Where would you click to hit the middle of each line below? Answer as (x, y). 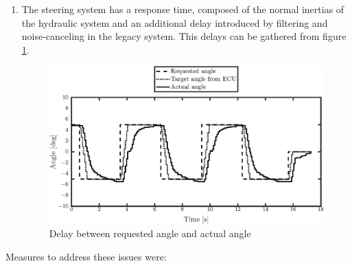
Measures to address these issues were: (86, 256)
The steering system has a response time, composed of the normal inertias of (183, 9)
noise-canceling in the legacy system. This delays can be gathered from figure (184, 36)
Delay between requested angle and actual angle (150, 233)
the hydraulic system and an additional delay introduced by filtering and (175, 22)
